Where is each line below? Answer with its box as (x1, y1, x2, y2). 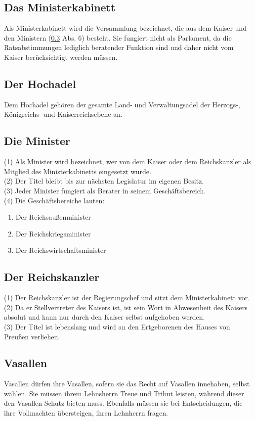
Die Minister (4, 133, 71, 148)
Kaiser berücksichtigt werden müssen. (4, 51, 118, 62)
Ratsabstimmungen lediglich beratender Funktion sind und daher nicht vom (4, 42, 234, 52)
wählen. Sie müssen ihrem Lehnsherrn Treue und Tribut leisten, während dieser (4, 388, 244, 398)
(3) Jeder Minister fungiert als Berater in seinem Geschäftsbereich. (4, 185, 206, 195)
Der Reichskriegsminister (15, 228, 91, 238)
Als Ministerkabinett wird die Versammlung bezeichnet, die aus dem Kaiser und (4, 23, 247, 33)
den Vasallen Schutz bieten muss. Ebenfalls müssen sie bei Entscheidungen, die (4, 398, 243, 408)
